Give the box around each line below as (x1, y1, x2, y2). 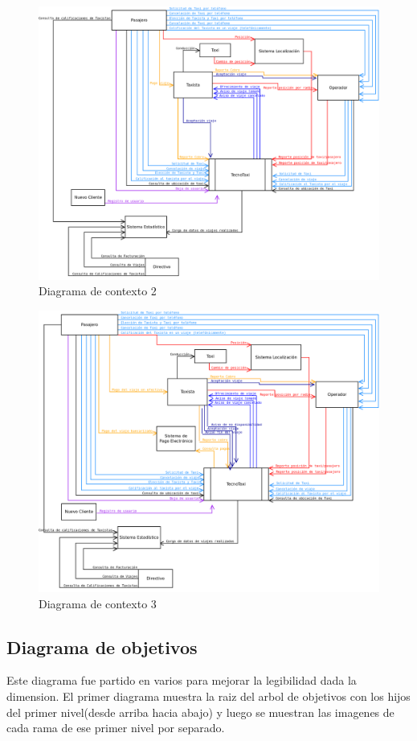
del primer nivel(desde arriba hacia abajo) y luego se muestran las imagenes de (6, 703, 395, 720)
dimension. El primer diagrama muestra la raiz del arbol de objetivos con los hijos (6, 688, 411, 704)
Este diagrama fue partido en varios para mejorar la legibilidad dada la (6, 672, 357, 689)
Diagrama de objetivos (6, 634, 198, 659)
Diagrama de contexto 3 (39, 595, 157, 611)
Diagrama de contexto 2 (39, 282, 157, 299)
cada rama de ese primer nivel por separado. (6, 719, 225, 736)
